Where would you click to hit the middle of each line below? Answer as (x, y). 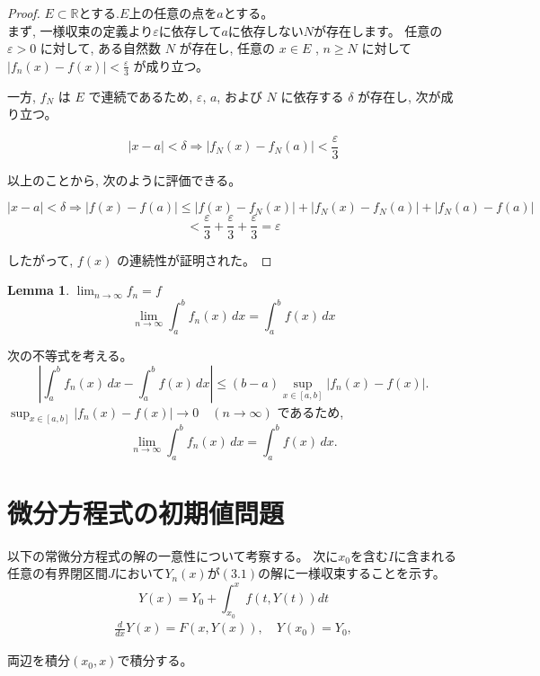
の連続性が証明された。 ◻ (194, 259)
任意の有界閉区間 (58, 573)
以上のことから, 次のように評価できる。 (124, 179)
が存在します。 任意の (378, 30)
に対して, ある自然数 (100, 48)
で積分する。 (155, 660)
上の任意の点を (173, 13)
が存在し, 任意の (227, 48)
